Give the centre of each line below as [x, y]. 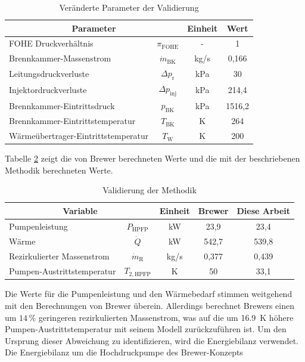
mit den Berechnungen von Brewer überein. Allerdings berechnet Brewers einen [150, 305]
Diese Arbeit [264, 210]
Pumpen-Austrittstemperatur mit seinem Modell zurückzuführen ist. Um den [146, 329]
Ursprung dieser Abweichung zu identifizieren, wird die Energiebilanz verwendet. [152, 340]
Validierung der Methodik [150, 190]
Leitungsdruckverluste [49, 73]
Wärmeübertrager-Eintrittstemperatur [79, 136]
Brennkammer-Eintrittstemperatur [72, 121]
